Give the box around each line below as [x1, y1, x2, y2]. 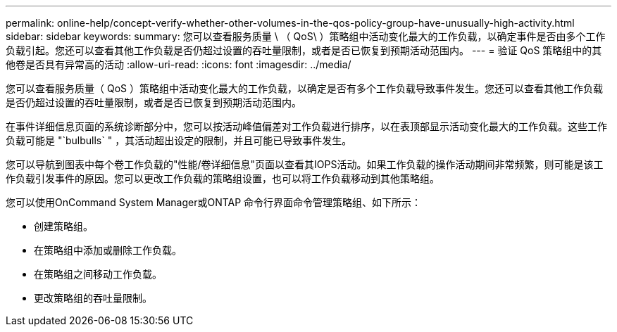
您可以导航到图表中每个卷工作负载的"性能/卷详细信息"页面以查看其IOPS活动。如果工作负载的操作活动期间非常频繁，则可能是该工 [6, 158, 604, 170]
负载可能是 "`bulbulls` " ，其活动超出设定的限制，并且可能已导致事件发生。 [6, 134, 352, 146]
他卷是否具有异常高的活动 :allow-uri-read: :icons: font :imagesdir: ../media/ [6, 58, 351, 70]
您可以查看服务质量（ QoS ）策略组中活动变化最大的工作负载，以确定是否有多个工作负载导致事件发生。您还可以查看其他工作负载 [6, 82, 603, 94]
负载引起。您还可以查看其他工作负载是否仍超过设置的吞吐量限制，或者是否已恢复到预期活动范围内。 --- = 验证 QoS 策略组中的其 [6, 44, 602, 56]
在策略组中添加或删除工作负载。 [34, 244, 182, 256]
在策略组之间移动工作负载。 [34, 268, 162, 280]
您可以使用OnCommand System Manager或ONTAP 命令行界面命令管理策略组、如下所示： [6, 196, 422, 208]
